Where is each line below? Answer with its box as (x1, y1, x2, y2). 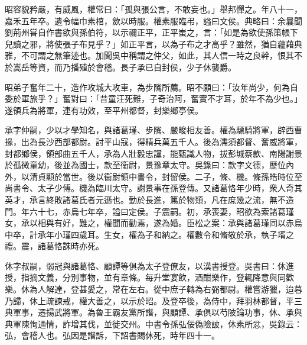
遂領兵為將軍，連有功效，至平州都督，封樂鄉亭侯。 (5, 104, 203, 116)
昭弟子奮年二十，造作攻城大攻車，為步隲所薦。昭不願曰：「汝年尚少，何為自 (5, 80, 298, 93)
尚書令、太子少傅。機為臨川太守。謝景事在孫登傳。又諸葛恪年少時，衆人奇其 (5, 182, 302, 194)
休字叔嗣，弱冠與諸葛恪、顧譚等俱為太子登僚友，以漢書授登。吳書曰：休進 (5, 259, 294, 272)
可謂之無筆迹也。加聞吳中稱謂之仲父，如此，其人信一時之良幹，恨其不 (29, 49, 302, 62)
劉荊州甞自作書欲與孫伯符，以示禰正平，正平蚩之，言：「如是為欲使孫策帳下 (5, 26, 298, 38)
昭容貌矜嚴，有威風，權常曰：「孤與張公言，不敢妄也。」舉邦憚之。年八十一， (5, 3, 302, 15)
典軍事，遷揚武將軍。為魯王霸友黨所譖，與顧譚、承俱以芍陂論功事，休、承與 (5, 306, 302, 318)
